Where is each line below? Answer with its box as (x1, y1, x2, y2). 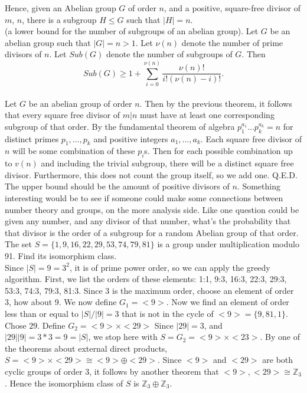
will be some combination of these (12, 145, 135, 157)
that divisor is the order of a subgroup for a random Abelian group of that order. (5, 226, 299, 238)
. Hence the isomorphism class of (5, 376, 123, 389)
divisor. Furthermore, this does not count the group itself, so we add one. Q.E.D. (5, 168, 298, 181)
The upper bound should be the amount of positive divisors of (5, 180, 230, 192)
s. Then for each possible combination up (144, 145, 293, 157)
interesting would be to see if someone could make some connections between (5, 192, 283, 204)
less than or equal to (5, 307, 79, 319)
